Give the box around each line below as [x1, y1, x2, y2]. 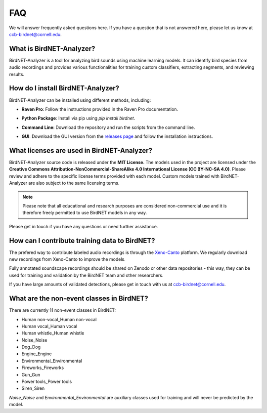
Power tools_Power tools [21, 378, 72, 385]
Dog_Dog [21, 344, 41, 350]
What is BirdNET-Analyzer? [9, 44, 95, 53]
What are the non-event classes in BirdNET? [9, 294, 148, 303]
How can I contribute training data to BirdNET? [9, 236, 155, 245]
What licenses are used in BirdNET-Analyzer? [9, 146, 153, 155]
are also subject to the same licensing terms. [28, 180, 120, 186]
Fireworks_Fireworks [21, 365, 64, 371]
